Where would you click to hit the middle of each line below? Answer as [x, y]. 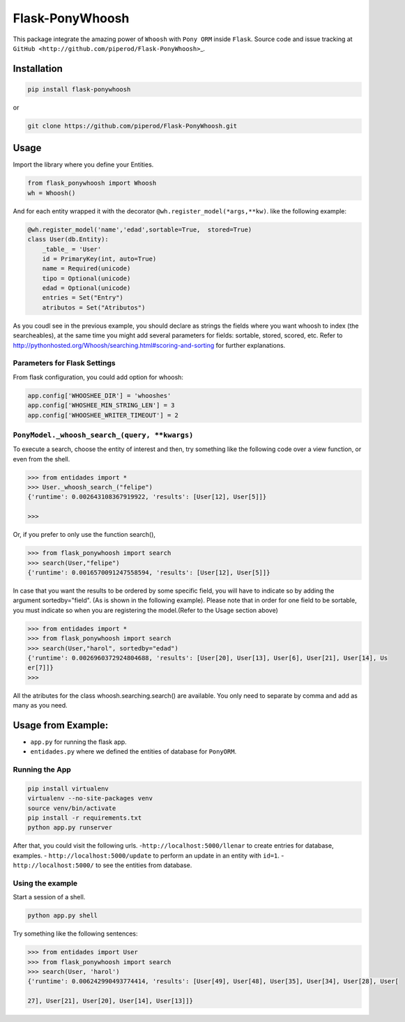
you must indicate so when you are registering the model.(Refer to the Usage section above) [146, 610]
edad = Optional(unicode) [86, 288]
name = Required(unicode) [86, 269]
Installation [38, 69]
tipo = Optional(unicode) [86, 278]
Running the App [42, 770]
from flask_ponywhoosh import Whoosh [92, 183]
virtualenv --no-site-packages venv [90, 799]
